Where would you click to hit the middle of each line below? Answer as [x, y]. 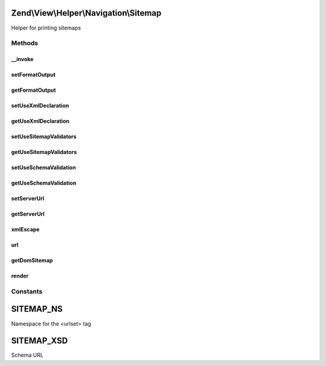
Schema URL [27, 355]
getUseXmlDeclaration [40, 121]
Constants [27, 291]
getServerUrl [28, 214]
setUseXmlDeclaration [40, 106]
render [20, 276]
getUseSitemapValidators [44, 152]
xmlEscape [25, 230]
